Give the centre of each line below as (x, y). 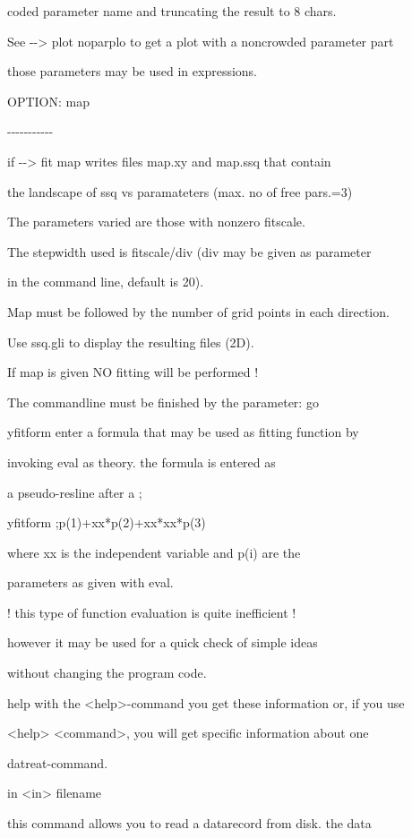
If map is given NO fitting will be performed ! (133, 372)
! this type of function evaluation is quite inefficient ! (152, 612)
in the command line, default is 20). (106, 282)
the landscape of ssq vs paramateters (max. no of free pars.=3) (180, 191)
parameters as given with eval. (90, 582)
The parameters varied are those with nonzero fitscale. (156, 222)
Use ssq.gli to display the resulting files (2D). (131, 342)
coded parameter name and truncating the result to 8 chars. (172, 11)
